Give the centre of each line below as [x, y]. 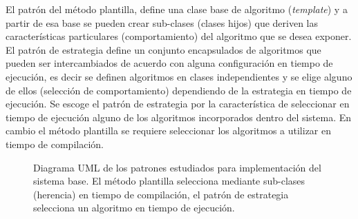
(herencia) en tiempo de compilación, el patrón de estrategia [161, 194]
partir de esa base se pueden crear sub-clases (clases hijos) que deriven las [162, 22]
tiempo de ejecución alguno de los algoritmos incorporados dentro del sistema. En [179, 117]
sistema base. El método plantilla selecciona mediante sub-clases [169, 181]
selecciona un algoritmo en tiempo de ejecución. [134, 208]
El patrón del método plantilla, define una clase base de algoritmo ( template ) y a [177, 9]
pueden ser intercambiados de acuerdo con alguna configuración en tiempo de [169, 63]
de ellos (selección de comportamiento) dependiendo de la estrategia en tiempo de [179, 90]
